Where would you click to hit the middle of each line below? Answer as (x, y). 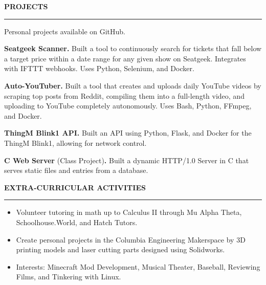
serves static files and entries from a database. (76, 170)
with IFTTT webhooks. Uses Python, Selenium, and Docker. (99, 68)
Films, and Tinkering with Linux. (69, 277)
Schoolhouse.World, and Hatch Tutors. (77, 222)
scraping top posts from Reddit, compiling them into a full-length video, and (124, 95)
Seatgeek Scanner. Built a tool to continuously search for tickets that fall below (133, 48)
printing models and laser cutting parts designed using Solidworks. (120, 249)
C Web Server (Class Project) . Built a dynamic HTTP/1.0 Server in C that (127, 160)
